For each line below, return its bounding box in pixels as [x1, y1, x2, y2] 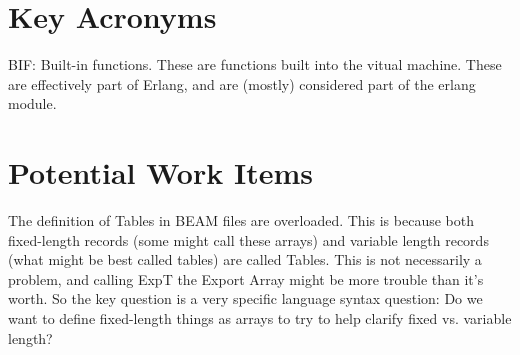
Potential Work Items [8, 152, 313, 193]
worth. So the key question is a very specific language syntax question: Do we [8, 288, 483, 309]
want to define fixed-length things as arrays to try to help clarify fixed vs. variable [8, 308, 512, 328]
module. [8, 93, 57, 114]
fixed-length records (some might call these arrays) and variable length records [8, 229, 489, 250]
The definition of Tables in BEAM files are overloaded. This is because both [8, 210, 474, 231]
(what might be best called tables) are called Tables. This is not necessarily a [8, 249, 482, 270]
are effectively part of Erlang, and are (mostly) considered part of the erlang [8, 73, 476, 94]
